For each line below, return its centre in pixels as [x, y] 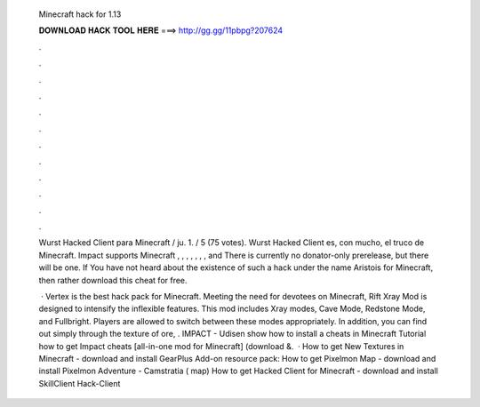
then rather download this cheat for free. [113, 280]
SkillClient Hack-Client [80, 383]
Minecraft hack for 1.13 [80, 14]
